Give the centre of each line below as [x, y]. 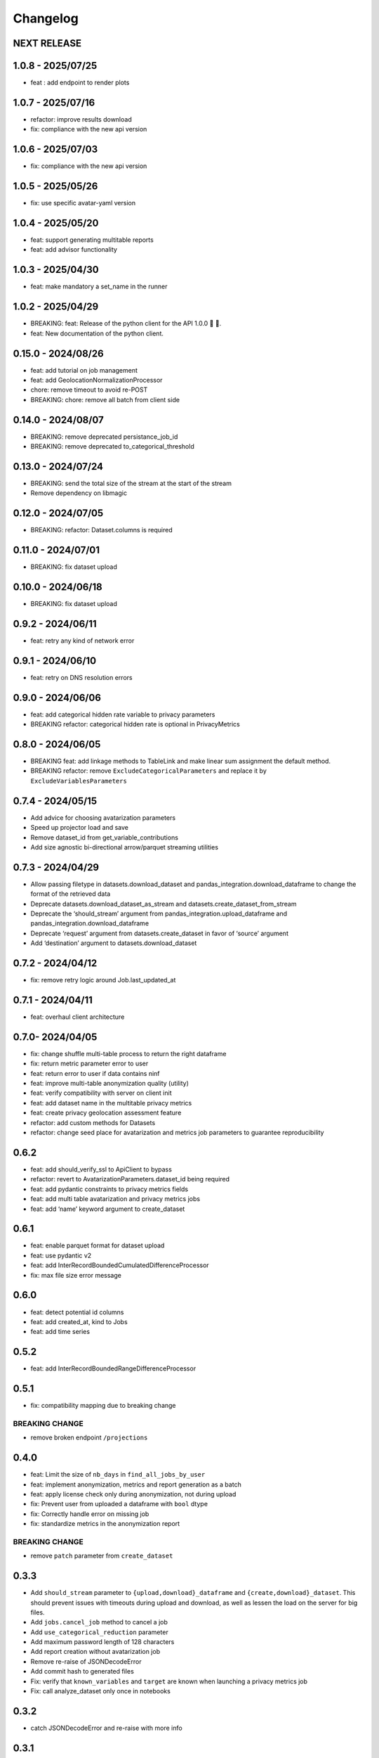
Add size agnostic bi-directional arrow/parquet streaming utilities [125, 847]
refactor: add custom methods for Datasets [93, 1122]
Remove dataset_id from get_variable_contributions [105, 838]
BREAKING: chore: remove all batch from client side [105, 399]
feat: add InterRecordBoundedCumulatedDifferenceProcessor [120, 1265]
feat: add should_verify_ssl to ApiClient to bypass [101, 1169]
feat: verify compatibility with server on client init [101, 1093]
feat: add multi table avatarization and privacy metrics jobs [115, 1199]
